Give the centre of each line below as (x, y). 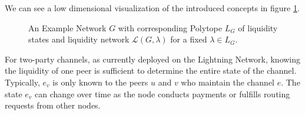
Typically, (22, 82)
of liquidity (258, 27)
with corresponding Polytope (170, 27)
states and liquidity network (79, 39)
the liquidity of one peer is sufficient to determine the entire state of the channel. (151, 70)
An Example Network (67, 27)
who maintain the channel (228, 82)
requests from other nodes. (53, 105)
